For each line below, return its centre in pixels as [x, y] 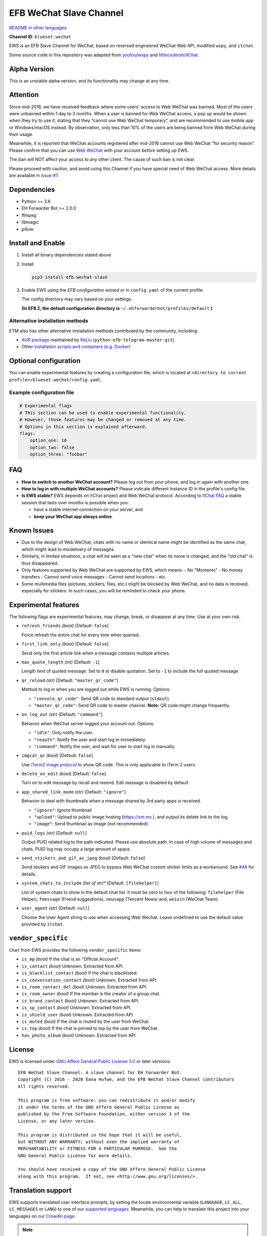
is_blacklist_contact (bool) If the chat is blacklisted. [80, 973]
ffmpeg [29, 215]
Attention [24, 95]
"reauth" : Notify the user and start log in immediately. [90, 740]
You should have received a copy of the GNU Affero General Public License [112, 1170]
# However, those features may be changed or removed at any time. [103, 420]
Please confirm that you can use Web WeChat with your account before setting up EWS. [99, 150]
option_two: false [52, 447]
